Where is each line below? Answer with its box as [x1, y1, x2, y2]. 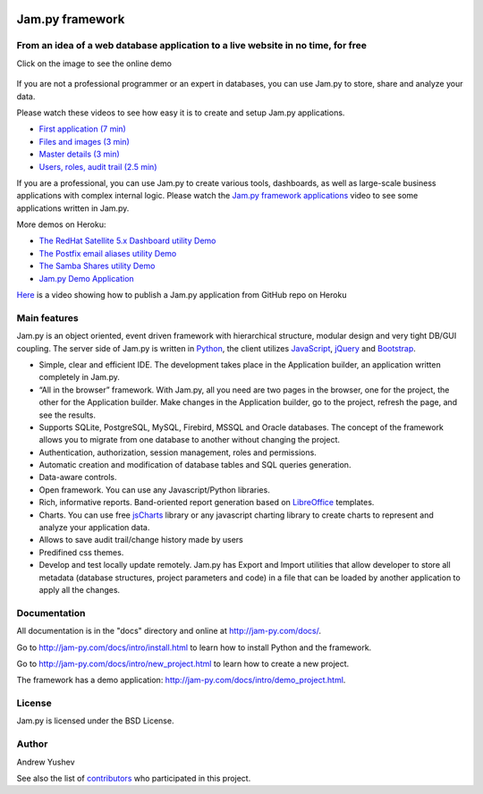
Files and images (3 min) [38, 136, 130, 147]
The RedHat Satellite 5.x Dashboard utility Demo [38, 235, 216, 246]
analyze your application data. [38, 522, 150, 533]
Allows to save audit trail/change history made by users [38, 535, 243, 545]
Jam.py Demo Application [38, 273, 134, 283]
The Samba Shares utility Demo [38, 260, 156, 272]
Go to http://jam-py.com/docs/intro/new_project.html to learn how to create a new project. [16, 658, 350, 669]
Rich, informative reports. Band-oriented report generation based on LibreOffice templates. [38, 497, 375, 508]
